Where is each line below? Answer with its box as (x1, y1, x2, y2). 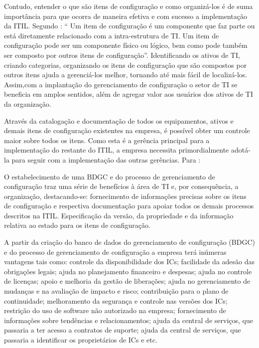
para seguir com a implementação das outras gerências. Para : (11, 154, 201, 165)
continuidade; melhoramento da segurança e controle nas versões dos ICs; (4, 295, 228, 306)
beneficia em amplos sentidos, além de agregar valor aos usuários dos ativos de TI (4, 89, 254, 99)
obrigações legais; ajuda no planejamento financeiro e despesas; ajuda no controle (4, 266, 252, 276)
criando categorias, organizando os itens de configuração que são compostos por (4, 59, 247, 70)
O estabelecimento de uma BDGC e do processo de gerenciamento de (4, 171, 215, 181)
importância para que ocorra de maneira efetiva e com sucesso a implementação (4, 10, 248, 21)
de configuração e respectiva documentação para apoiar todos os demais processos (4, 200, 254, 211)
